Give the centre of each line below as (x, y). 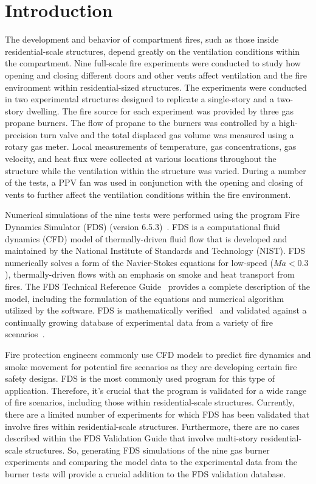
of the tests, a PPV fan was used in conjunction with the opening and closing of (154, 182)
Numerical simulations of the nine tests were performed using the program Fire (153, 215)
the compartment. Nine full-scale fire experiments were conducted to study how (153, 63)
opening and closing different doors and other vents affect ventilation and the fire (156, 75)
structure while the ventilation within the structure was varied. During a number (156, 170)
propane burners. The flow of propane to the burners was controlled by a (141, 123)
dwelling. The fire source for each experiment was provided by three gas (160, 110)
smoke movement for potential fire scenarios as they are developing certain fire (151, 366)
